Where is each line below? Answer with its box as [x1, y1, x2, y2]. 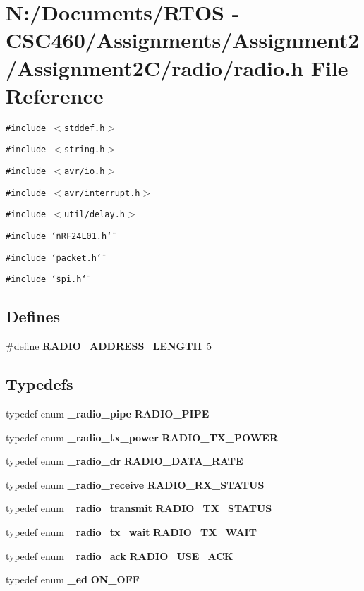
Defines [6, 305, 61, 327]
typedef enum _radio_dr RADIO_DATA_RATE [6, 453, 243, 468]
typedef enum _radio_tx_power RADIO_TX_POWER [6, 429, 279, 444]
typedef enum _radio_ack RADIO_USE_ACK [6, 548, 233, 563]
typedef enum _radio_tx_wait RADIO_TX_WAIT [6, 524, 257, 539]
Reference [6, 80, 104, 109]
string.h [64, 145, 105, 155]
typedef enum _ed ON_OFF [6, 572, 140, 587]
